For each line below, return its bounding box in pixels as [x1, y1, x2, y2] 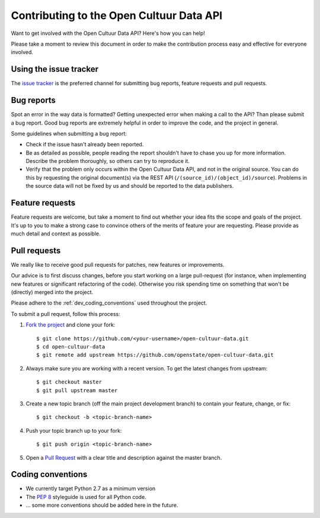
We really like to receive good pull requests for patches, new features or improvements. [11, 261, 225, 268]
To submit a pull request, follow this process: [11, 310, 121, 317]
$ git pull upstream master [36, 387, 118, 394]
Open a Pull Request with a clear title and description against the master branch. [25, 454, 222, 461]
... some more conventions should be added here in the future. [25, 501, 178, 509]
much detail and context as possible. [11, 230, 101, 237]
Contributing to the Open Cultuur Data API [11, 9, 223, 22]
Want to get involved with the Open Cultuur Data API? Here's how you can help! [11, 30, 206, 37]
